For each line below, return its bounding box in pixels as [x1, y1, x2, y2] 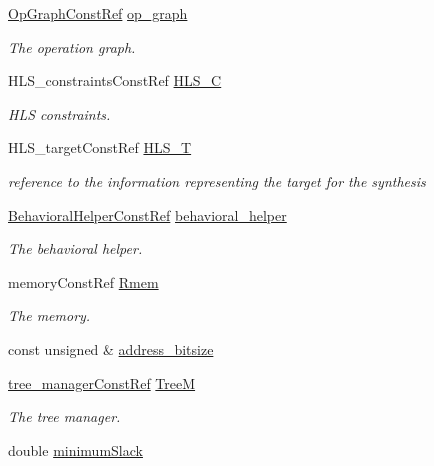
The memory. [8, 305, 91, 326]
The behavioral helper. [8, 238, 143, 259]
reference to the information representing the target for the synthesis [8, 170, 426, 191]
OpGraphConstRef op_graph [8, 3, 188, 23]
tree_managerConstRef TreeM [8, 372, 196, 393]
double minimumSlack [8, 439, 143, 460]
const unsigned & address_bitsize [8, 338, 214, 359]
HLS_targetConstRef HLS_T [8, 137, 192, 158]
